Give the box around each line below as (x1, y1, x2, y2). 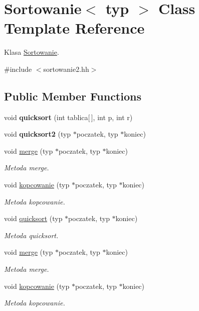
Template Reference (4, 18, 145, 38)
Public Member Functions (4, 88, 141, 103)
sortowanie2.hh (43, 63, 89, 74)
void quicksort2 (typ (4, 129, 71, 139)
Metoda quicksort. (4, 230, 59, 240)
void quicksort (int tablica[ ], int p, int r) (4, 112, 133, 122)
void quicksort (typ (4, 213, 63, 224)
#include (4, 63, 32, 74)
